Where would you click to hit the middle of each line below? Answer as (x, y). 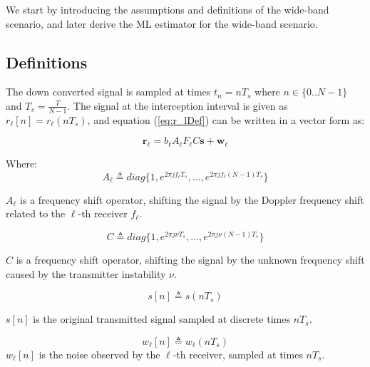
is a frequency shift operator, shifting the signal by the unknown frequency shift (190, 260)
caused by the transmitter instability (86, 273)
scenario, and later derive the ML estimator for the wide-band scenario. (162, 23)
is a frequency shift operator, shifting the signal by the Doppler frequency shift (192, 199)
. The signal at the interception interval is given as (178, 105)
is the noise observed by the (99, 354)
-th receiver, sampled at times (238, 354)
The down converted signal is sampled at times (108, 92)
